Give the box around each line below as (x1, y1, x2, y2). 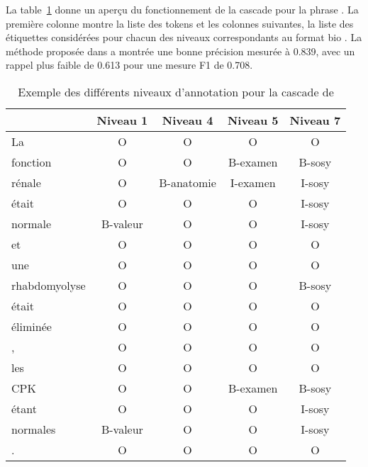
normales (11, 420, 56, 437)
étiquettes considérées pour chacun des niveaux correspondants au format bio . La (6, 30, 362, 45)
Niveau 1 (96, 111, 148, 128)
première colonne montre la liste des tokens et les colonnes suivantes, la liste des (6, 16, 354, 30)
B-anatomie (159, 174, 216, 191)
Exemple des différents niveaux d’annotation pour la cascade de (18, 83, 334, 100)
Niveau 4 (162, 111, 213, 128)
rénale (11, 174, 41, 191)
